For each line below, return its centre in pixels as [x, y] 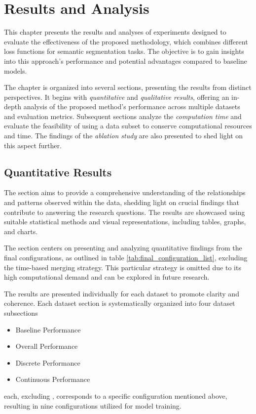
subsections [21, 312]
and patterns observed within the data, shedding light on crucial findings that [122, 202]
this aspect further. [33, 145]
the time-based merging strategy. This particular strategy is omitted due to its [123, 267]
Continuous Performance [53, 379]
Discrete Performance [48, 362]
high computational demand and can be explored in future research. [107, 277]
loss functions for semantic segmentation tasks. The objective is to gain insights [124, 51]
